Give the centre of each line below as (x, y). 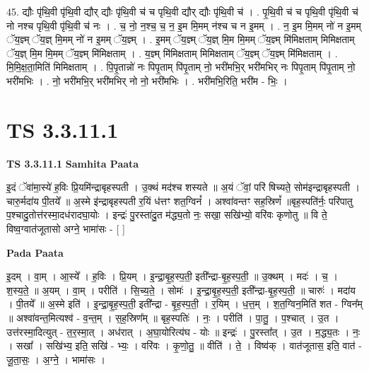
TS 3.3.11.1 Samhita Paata (73, 163)
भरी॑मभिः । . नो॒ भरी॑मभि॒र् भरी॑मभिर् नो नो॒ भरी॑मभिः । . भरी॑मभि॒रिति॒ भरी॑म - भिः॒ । (147, 80)
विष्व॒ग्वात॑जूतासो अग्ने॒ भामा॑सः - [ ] (66, 229)
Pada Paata (35, 252)
